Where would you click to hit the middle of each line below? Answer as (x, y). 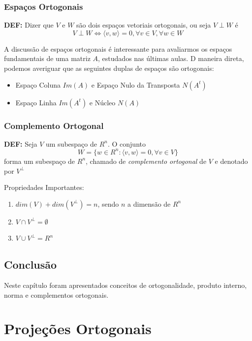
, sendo (108, 203)
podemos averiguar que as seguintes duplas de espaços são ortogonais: (109, 68)
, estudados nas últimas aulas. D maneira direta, (171, 58)
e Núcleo (102, 102)
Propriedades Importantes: (44, 187)
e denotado (231, 161)
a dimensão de (149, 203)
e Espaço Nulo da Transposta (136, 84)
